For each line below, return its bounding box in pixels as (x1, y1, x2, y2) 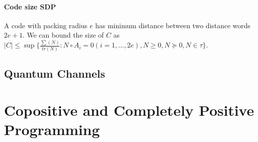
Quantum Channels (4, 66, 105, 81)
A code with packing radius (4, 20, 88, 30)
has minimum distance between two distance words (95, 20, 251, 30)
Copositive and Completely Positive (4, 99, 254, 120)
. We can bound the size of (22, 30, 104, 40)
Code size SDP (4, 1, 56, 11)
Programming (4, 119, 100, 139)
